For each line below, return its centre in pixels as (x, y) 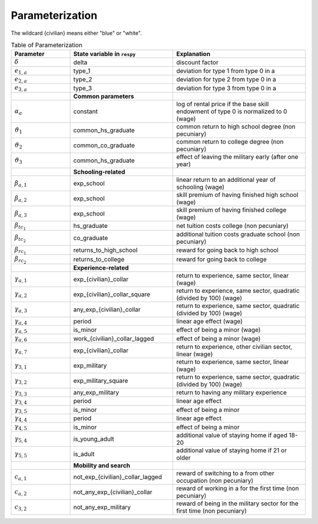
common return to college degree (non (230, 142)
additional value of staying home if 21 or (231, 450)
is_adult (84, 454)
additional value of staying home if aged (232, 435)
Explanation (193, 54)
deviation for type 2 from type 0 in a (226, 80)
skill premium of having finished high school (237, 195)
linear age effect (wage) (209, 321)
